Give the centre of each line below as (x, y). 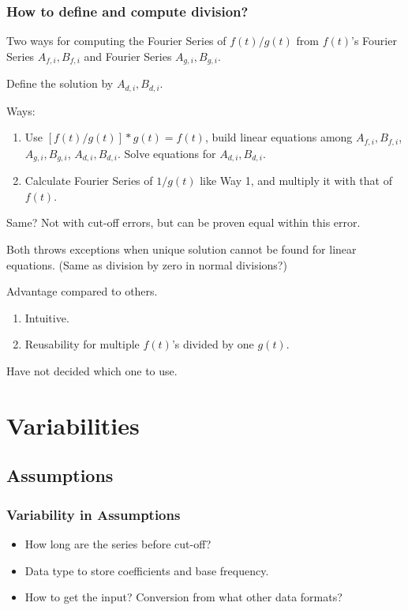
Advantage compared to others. (82, 291)
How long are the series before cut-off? (118, 543)
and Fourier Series (128, 56)
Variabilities (73, 425)
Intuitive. (47, 317)
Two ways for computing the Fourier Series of (116, 41)
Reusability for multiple (82, 344)
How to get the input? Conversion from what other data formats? (183, 597)
